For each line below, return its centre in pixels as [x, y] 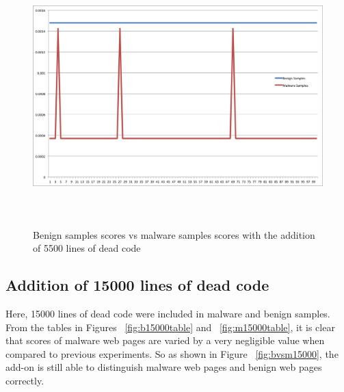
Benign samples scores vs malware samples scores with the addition [174, 234]
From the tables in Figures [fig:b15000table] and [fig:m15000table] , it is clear [170, 327]
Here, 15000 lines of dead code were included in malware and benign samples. [168, 313]
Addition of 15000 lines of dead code [137, 285]
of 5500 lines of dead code [87, 248]
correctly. [25, 380]
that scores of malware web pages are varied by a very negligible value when [165, 340]
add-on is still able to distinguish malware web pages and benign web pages [164, 367]
